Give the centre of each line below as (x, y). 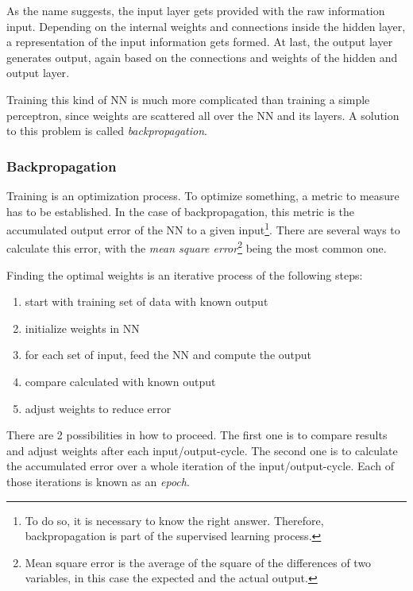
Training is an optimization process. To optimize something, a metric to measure (203, 195)
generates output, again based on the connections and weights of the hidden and (202, 57)
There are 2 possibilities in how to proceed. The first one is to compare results (197, 435)
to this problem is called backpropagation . (107, 131)
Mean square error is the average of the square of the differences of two (198, 562)
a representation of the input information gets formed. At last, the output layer (200, 42)
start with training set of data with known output (147, 301)
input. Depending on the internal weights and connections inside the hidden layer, (206, 26)
